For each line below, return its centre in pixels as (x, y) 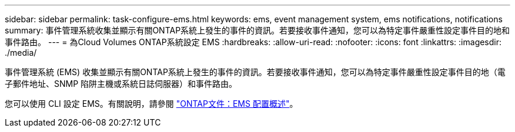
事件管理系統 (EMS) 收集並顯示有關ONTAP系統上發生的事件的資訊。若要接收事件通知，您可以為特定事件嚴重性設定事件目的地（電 (255, 72)
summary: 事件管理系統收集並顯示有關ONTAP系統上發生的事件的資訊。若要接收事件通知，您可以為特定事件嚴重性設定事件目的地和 (257, 30)
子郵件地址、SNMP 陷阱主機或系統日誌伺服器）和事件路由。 (121, 84)
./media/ (21, 53)
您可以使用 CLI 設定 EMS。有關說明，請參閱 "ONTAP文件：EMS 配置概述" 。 (151, 104)
